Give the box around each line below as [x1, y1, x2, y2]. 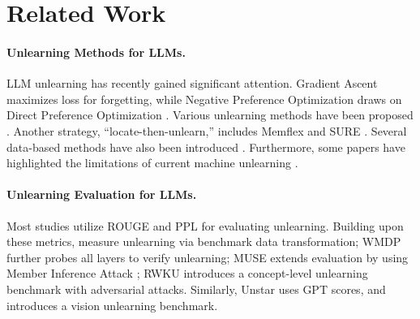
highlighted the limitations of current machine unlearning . [6, 154, 298, 171]
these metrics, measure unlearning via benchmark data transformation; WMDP [6, 233, 401, 250]
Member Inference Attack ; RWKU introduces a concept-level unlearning [6, 265, 368, 282]
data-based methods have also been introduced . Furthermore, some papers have [6, 138, 405, 155]
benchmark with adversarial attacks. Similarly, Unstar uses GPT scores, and [6, 280, 386, 297]
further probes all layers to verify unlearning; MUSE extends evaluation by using [6, 248, 409, 265]
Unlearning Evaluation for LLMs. [6, 186, 197, 203]
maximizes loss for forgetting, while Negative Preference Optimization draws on [6, 90, 402, 107]
